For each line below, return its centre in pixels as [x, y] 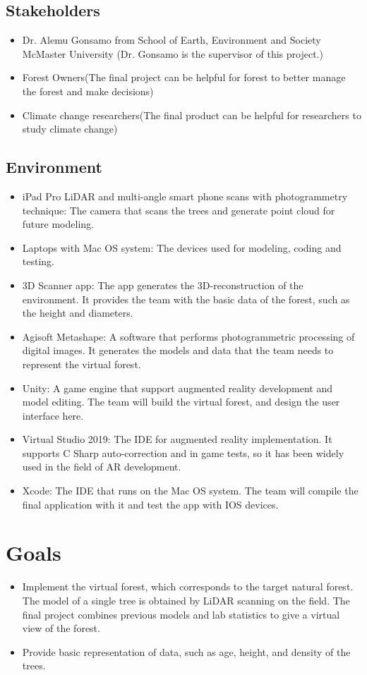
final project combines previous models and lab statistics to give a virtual [181, 614]
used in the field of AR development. [102, 467]
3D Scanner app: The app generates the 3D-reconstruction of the [163, 285]
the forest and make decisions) [88, 91]
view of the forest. [61, 628]
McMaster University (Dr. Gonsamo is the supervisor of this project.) [173, 53]
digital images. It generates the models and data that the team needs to [178, 350]
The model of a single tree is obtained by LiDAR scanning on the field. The [186, 600]
